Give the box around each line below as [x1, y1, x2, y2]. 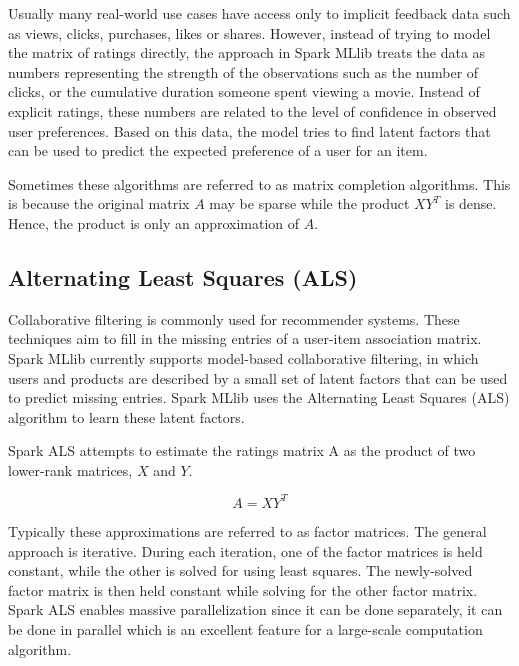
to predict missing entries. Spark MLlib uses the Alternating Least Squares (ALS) [8, 387, 510, 408]
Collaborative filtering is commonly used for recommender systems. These [8, 308, 460, 329]
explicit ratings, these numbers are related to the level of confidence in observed [8, 100, 497, 121]
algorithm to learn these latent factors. [8, 406, 245, 427]
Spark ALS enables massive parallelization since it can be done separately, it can [8, 599, 503, 620]
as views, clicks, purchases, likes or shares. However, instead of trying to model [8, 22, 491, 43]
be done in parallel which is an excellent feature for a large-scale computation [8, 618, 483, 639]
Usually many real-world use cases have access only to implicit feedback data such [8, 3, 511, 23]
